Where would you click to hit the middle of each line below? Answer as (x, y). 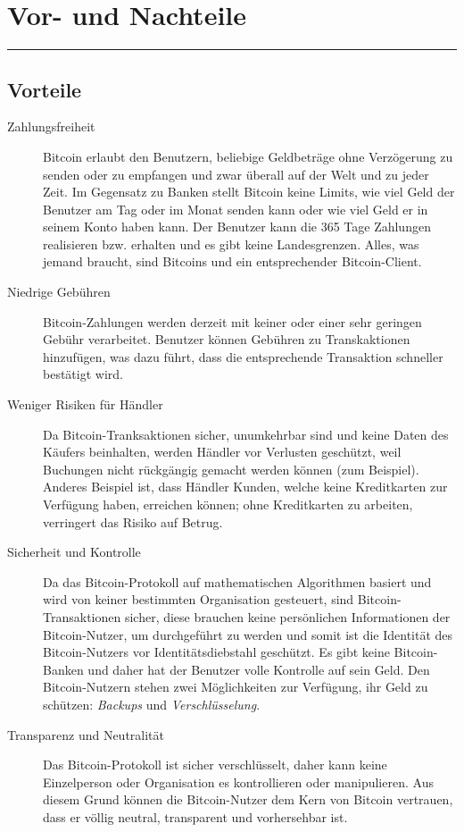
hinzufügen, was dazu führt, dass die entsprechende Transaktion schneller (243, 356)
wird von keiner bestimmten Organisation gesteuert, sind (199, 599)
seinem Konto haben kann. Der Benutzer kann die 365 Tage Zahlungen (237, 227)
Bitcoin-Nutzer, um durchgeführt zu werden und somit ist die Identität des (248, 634)
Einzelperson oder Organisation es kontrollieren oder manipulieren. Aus (238, 782)
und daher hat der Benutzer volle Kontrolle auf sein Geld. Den (259, 669)
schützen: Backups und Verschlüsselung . (152, 704)
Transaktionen (82, 616)
